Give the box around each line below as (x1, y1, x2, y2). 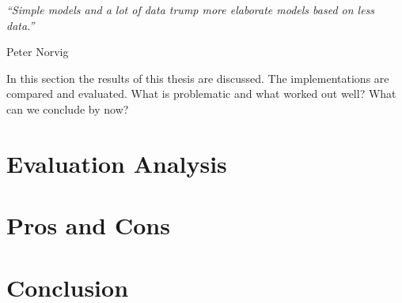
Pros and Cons (6, 209, 170, 241)
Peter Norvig (6, 43, 69, 60)
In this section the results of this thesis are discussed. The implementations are (6, 69, 389, 86)
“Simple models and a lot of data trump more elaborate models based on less (6, 2, 375, 17)
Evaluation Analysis (6, 147, 227, 179)
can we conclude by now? (6, 100, 129, 117)
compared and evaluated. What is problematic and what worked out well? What (6, 85, 396, 102)
